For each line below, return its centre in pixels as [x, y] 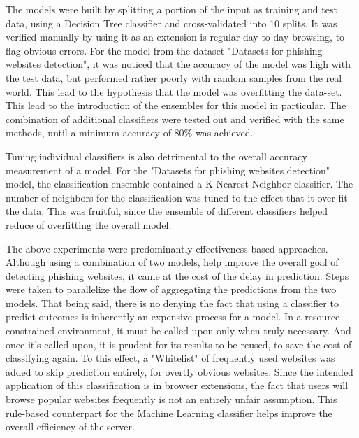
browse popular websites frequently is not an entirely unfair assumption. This [171, 399]
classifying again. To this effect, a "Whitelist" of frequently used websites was [170, 358]
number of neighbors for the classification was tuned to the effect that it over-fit [177, 197]
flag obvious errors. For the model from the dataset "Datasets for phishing [164, 50]
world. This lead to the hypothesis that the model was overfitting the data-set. [174, 91]
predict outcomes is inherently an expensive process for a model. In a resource [173, 317]
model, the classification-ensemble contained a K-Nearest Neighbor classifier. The [179, 184]
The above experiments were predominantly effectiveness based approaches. [167, 248]
